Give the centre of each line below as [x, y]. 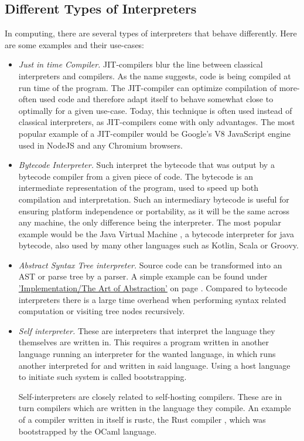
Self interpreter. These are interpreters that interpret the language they [147, 330]
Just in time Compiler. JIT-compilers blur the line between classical [141, 64]
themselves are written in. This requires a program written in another [144, 342]
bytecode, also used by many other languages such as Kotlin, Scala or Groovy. [158, 245]
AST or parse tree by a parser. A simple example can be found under [143, 276]
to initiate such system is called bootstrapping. [103, 377]
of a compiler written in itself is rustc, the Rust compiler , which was [142, 420]
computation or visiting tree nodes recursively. [102, 311]
